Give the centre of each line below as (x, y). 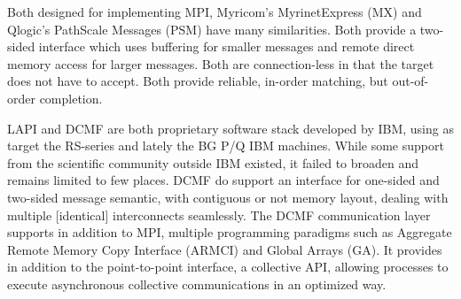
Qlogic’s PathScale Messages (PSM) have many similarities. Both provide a (212, 29)
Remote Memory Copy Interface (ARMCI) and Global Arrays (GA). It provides (225, 249)
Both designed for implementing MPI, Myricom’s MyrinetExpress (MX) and (215, 11)
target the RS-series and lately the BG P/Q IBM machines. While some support (226, 146)
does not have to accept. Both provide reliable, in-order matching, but (198, 81)
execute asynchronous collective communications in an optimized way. (197, 284)
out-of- (410, 81)
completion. (71, 98)
